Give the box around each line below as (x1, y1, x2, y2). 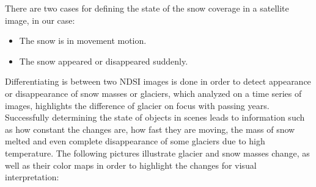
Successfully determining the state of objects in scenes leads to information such (5, 111, 305, 124)
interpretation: (5, 171, 59, 183)
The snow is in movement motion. (19, 34, 147, 47)
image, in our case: (5, 13, 75, 26)
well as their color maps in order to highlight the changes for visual (5, 158, 257, 171)
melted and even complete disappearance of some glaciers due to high (5, 135, 265, 147)
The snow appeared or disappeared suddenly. (19, 54, 188, 67)
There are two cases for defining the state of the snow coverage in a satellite (5, 2, 289, 14)
